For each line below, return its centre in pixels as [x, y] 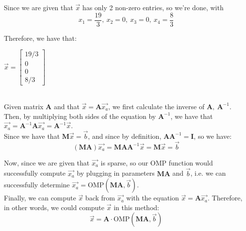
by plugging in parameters [116, 173]
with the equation [153, 198]
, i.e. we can [208, 173]
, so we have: [213, 136]
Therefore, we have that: [40, 38]
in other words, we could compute [54, 207]
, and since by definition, [125, 136]
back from [100, 198]
